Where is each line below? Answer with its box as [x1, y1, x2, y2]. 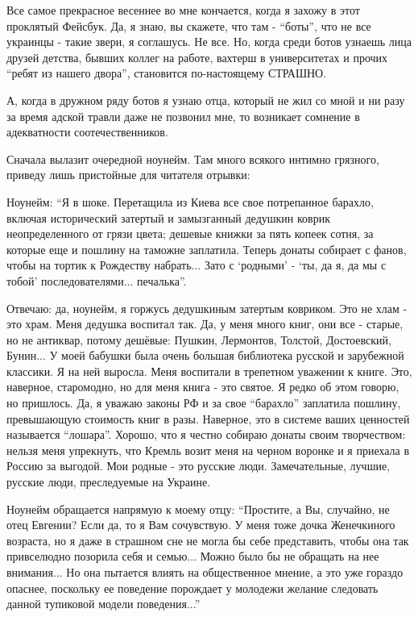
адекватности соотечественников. [6, 123, 168, 140]
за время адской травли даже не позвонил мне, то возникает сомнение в [6, 107, 360, 124]
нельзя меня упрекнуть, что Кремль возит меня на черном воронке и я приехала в [6, 441, 410, 458]
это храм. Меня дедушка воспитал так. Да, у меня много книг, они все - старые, [6, 315, 404, 332]
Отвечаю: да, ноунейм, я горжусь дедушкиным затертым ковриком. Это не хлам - [6, 299, 408, 316]
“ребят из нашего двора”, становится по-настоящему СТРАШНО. [6, 65, 327, 81]
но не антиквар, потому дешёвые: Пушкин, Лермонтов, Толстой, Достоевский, [6, 331, 391, 348]
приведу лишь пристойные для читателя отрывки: [6, 166, 250, 183]
